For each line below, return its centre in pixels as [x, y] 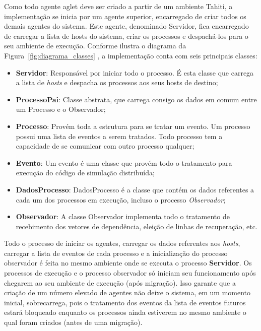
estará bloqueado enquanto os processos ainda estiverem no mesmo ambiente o [125, 312]
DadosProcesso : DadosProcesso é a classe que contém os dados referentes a [135, 189]
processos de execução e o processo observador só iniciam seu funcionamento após [130, 273]
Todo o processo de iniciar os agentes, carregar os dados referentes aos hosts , [122, 243]
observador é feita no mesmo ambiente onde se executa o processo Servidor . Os [128, 263]
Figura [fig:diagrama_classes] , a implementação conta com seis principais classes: [131, 55]
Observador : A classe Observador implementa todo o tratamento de [123, 216]
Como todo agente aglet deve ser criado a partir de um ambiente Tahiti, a [118, 6]
